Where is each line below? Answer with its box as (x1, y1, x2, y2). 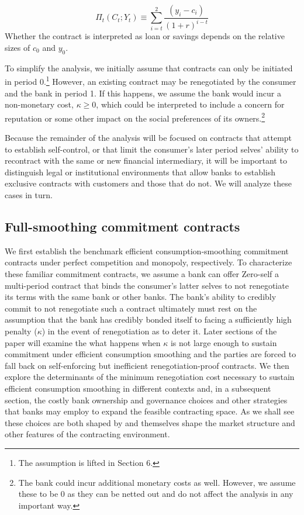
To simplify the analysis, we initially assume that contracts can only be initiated (5, 61, 293, 74)
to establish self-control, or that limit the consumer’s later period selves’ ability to (5, 143, 299, 155)
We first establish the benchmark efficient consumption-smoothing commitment (5, 244, 289, 257)
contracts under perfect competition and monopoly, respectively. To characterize (5, 256, 292, 268)
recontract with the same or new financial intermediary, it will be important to (5, 154, 287, 167)
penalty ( (5, 324, 37, 337)
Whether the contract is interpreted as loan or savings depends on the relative (5, 30, 285, 42)
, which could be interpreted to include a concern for (96, 98, 285, 110)
